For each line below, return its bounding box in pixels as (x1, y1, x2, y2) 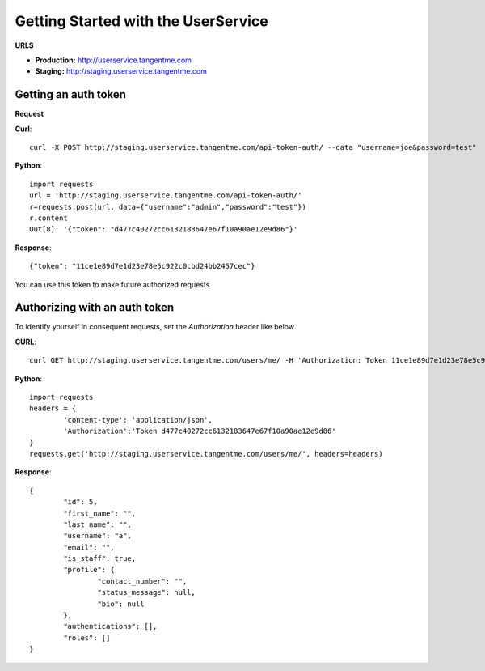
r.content (29, 213, 68, 223)
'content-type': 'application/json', (63, 415, 213, 424)
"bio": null (97, 599, 145, 609)
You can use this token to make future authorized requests (15, 279, 210, 289)
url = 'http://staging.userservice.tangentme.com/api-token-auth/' (29, 191, 302, 200)
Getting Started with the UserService (15, 12, 268, 30)
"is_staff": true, (63, 554, 137, 563)
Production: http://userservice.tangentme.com (35, 55, 192, 65)
